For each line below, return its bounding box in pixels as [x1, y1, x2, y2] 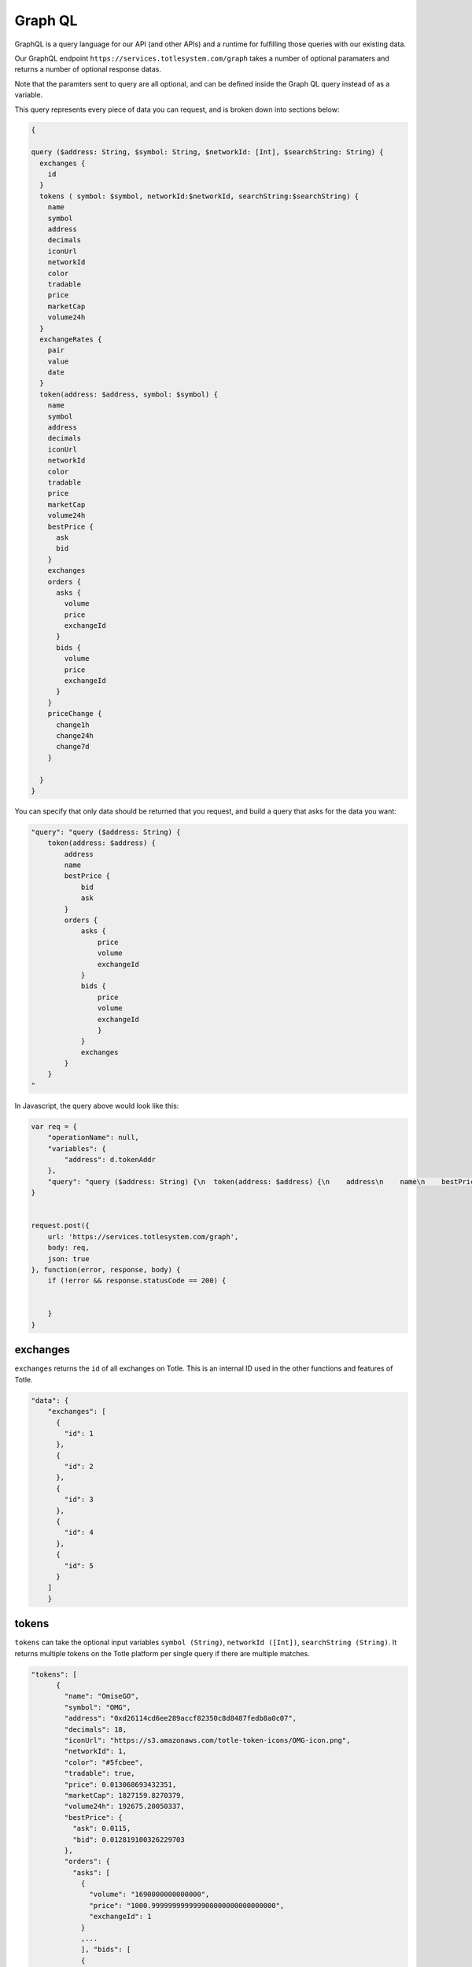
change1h [56, 720, 90, 729]
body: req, [47, 1243, 90, 1253]
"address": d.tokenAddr [64, 1155, 157, 1164]
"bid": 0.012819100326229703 [72, 1835, 185, 1844]
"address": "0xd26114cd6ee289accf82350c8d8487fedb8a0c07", [64, 1714, 297, 1723]
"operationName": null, [47, 1133, 139, 1142]
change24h [56, 731, 94, 740]
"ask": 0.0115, [72, 1824, 131, 1833]
